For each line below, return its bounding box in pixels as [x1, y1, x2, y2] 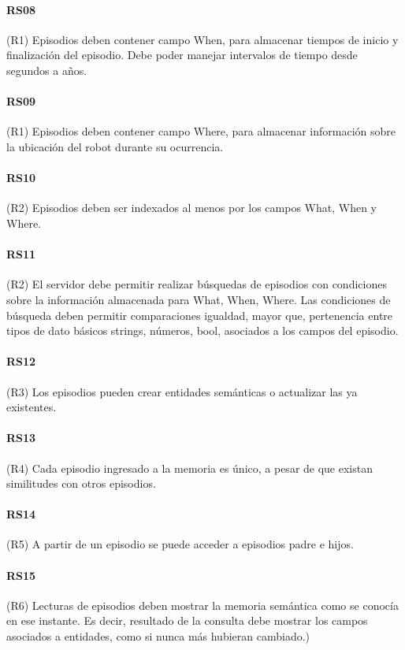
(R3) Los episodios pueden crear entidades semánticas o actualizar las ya [6, 383, 358, 399]
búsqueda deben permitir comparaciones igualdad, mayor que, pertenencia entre [6, 306, 393, 323]
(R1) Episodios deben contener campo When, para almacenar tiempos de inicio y [6, 31, 399, 47]
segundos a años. [6, 61, 87, 78]
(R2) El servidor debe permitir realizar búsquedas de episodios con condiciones [6, 276, 387, 292]
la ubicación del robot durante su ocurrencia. [6, 138, 224, 154]
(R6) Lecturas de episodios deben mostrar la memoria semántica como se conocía [6, 596, 399, 613]
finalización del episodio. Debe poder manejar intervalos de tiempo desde [6, 46, 358, 63]
